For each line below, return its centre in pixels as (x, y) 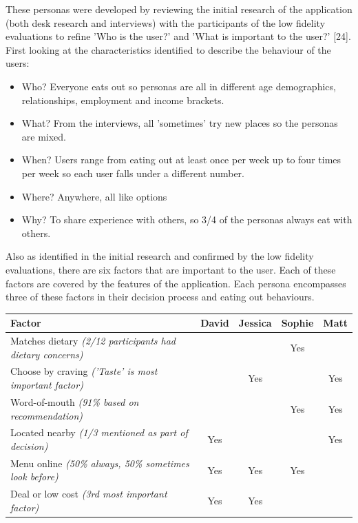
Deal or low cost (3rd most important (89, 494)
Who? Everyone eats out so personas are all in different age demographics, (179, 86)
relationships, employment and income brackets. (123, 100)
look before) (34, 476)
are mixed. (44, 136)
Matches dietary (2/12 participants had (93, 341)
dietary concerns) (47, 354)
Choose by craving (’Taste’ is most (84, 371)
